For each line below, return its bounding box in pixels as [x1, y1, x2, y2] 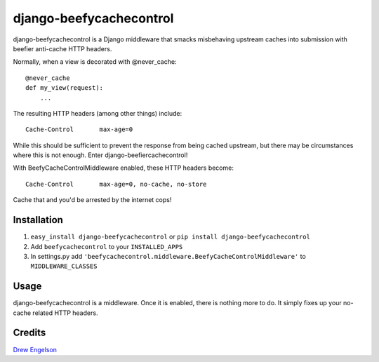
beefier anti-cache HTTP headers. [13, 44, 112, 53]
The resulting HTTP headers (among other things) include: [13, 109, 182, 117]
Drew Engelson [13, 345, 58, 354]
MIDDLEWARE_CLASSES [30, 262, 98, 270]
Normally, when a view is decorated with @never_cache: [13, 58, 177, 66]
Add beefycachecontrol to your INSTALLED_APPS [30, 242, 183, 250]
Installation [13, 214, 63, 226]
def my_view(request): [25, 84, 104, 92]
